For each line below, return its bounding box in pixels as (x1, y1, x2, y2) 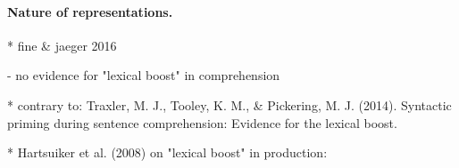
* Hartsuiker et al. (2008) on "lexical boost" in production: (7, 143, 328, 162)
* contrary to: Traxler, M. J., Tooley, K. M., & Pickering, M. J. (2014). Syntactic (7, 95, 452, 114)
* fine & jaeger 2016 (7, 36, 117, 54)
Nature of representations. (7, 2, 173, 20)
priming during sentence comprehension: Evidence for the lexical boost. (7, 113, 397, 132)
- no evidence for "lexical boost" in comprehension (7, 66, 280, 84)
